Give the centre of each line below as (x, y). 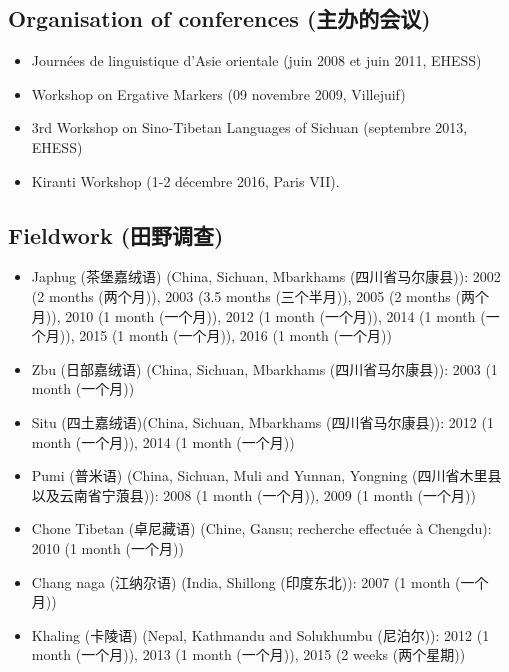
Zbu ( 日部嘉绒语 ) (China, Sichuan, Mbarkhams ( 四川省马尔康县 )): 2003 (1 (264, 368)
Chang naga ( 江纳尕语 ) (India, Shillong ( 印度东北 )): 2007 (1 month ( (246, 581)
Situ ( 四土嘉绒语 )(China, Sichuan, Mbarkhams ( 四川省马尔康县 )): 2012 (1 (262, 421)
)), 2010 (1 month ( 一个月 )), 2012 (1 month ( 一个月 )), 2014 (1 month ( (265, 315)
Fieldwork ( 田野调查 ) (116, 234)
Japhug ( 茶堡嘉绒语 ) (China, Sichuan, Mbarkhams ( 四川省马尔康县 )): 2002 (266, 276)
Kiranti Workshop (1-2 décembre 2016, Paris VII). (185, 180)
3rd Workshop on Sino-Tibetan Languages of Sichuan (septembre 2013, (249, 127)
